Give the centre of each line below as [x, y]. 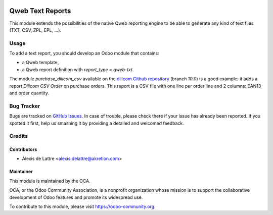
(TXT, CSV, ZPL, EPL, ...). [35, 30]
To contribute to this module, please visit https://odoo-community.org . [83, 206]
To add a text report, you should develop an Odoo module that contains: [84, 53]
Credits [18, 136]
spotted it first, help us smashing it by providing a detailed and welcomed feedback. [97, 123]
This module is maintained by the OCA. [50, 181]
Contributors [23, 149]
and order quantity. [29, 93]
